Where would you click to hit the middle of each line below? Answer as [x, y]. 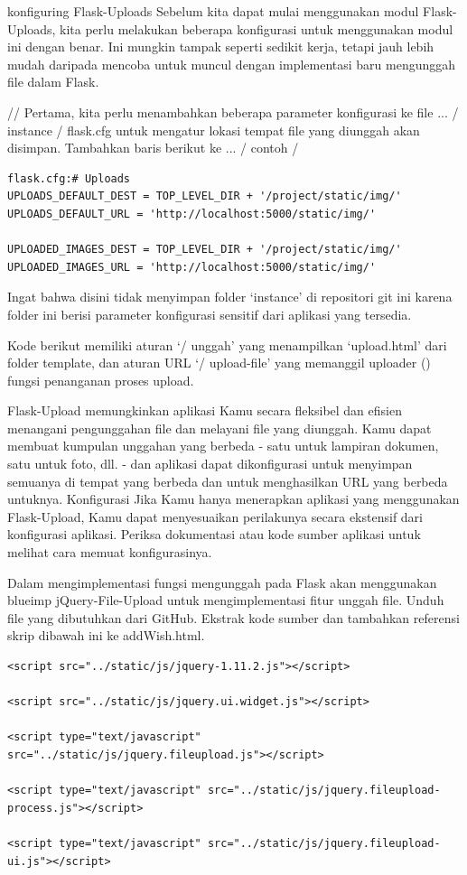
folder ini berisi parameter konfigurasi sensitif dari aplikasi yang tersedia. [210, 314]
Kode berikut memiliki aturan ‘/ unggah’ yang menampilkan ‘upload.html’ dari [227, 344]
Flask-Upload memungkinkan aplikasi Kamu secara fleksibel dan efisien [205, 410]
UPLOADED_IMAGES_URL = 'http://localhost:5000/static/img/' [192, 267]
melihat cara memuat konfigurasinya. [110, 552]
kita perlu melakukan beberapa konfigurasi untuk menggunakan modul [257, 28]
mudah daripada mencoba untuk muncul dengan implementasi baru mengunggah [232, 64]
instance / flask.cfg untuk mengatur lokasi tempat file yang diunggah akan [214, 130]
